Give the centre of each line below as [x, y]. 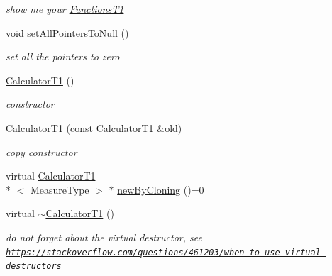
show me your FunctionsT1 [65, 9]
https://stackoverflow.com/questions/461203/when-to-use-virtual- [166, 252]
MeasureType [60, 189]
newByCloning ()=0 [161, 189]
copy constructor [41, 151]
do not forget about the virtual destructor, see [104, 237]
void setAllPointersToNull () [67, 32]
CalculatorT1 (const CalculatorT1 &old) [94, 127]
